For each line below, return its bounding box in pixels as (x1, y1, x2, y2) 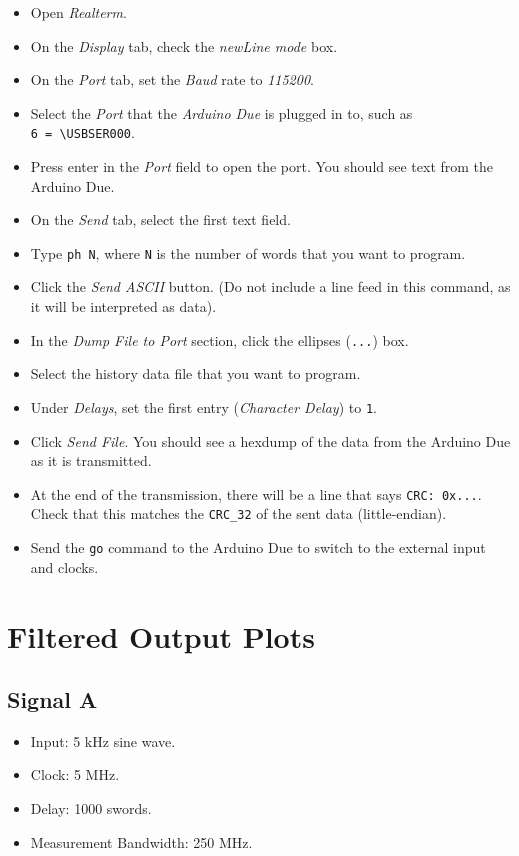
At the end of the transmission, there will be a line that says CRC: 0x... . (30, 483, 482, 504)
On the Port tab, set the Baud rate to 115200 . (30, 69, 314, 90)
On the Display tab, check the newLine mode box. (30, 35, 338, 56)
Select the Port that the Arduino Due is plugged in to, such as (30, 102, 413, 123)
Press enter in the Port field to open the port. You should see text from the (30, 156, 494, 177)
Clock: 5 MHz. (30, 764, 120, 785)
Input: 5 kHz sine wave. (30, 730, 176, 751)
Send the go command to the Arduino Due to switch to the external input (30, 537, 486, 558)
